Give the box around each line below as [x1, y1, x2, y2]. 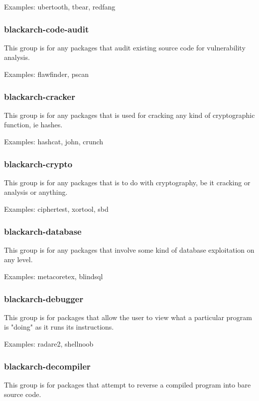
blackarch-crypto [4, 157, 73, 170]
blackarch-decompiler [4, 360, 91, 372]
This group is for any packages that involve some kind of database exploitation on [4, 244, 255, 255]
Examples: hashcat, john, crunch [4, 136, 104, 146]
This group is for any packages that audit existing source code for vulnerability [4, 42, 246, 52]
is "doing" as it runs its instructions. [4, 322, 114, 332]
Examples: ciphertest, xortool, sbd [4, 204, 109, 214]
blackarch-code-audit [4, 22, 89, 35]
